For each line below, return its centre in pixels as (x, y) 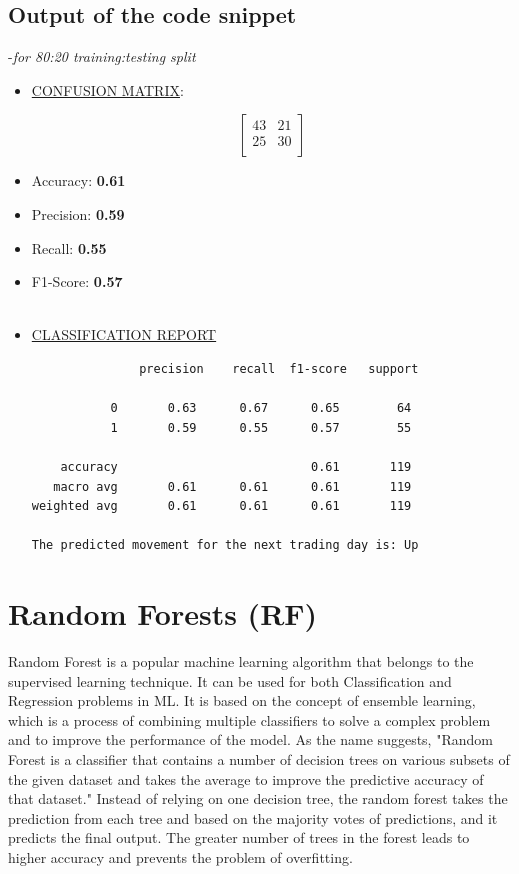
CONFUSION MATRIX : (107, 89)
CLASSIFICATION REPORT (124, 334)
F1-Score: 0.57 (77, 281)
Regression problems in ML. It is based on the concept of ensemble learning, (242, 700)
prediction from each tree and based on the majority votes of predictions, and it (253, 817)
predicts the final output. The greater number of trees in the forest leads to (239, 837)
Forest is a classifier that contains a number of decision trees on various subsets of (259, 758)
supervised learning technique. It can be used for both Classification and (230, 680)
